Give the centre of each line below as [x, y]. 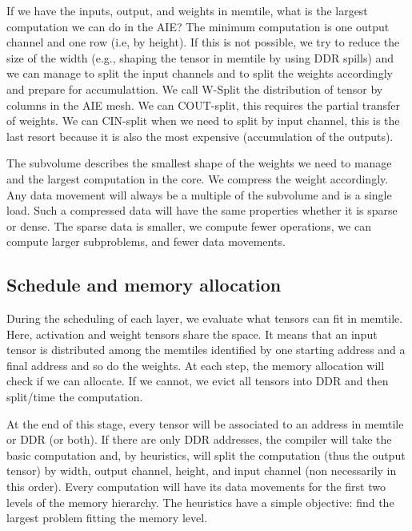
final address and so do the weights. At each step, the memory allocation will [196, 365]
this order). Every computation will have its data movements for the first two [196, 487]
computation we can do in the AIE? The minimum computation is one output [198, 26]
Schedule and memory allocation [144, 285]
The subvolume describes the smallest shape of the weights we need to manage [199, 163]
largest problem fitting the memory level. [107, 518]
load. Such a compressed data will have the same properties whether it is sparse [202, 210]
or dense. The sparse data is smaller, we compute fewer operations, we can [189, 225]
